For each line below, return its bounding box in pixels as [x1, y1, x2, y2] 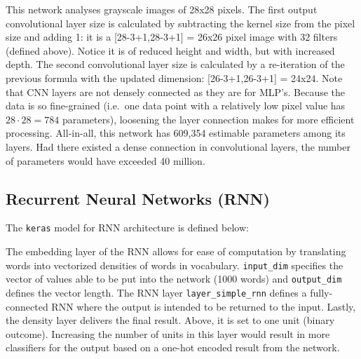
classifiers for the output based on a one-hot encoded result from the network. [6, 340, 340, 355]
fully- [310, 285, 333, 299]
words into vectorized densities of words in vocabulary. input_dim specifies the [6, 257, 343, 272]
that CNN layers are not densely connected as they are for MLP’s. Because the [6, 84, 346, 99]
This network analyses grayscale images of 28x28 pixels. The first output [6, 2, 318, 16]
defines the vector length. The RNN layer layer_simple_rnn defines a [6, 285, 307, 299]
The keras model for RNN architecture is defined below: [6, 220, 249, 235]
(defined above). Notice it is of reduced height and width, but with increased [6, 43, 335, 57]
